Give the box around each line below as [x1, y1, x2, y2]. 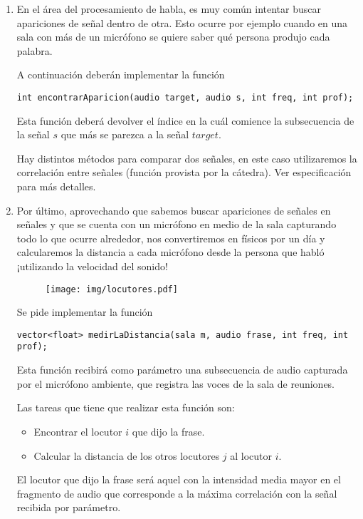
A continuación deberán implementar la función [16, 67, 225, 82]
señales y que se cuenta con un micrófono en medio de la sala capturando [16, 217, 337, 232]
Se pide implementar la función [16, 304, 153, 319]
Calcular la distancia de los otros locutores [33, 448, 220, 463]
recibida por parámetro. [16, 500, 121, 515]
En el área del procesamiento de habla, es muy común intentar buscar [16, 1, 321, 16]
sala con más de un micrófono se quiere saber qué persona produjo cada [16, 29, 330, 44]
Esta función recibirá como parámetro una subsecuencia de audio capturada [16, 362, 348, 377]
